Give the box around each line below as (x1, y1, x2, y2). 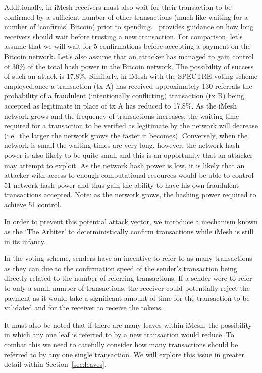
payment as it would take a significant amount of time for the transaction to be (4, 292, 250, 303)
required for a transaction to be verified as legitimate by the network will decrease (4, 120, 258, 131)
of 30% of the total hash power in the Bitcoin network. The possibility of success (4, 61, 254, 71)
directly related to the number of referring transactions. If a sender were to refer (4, 273, 252, 283)
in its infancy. (4, 236, 46, 246)
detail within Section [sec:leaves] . (4, 359, 107, 369)
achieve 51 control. (4, 199, 62, 209)
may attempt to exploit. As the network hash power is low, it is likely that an (4, 159, 245, 170)
